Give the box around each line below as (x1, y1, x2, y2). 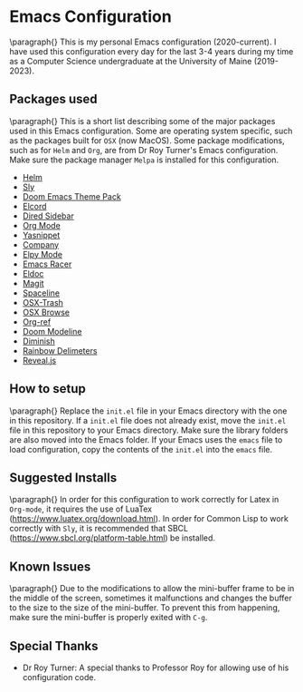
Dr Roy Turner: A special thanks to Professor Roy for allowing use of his (22, 662, 289, 673)
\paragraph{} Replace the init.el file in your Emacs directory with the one (9, 405, 288, 416)
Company (22, 239, 60, 250)
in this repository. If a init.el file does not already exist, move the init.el (9, 414, 287, 425)
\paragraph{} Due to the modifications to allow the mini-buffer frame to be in (9, 583, 295, 594)
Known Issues (9, 559, 91, 574)
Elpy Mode (22, 249, 63, 259)
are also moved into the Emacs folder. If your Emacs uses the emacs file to (9, 434, 283, 445)
